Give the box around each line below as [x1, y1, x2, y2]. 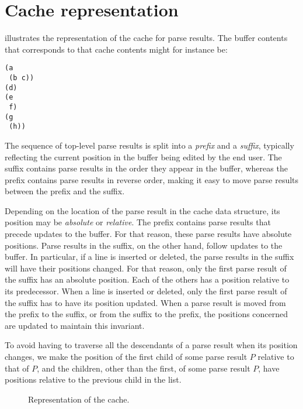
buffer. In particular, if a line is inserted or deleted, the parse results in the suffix [5, 250, 294, 263]
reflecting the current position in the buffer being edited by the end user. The [5, 150, 282, 163]
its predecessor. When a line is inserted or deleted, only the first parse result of [5, 285, 287, 297]
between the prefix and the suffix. [5, 185, 125, 197]
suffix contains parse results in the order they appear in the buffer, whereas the [5, 162, 288, 174]
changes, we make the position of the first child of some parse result [5, 350, 248, 362]
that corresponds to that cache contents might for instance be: [5, 43, 228, 55]
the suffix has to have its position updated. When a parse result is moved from [5, 296, 286, 308]
